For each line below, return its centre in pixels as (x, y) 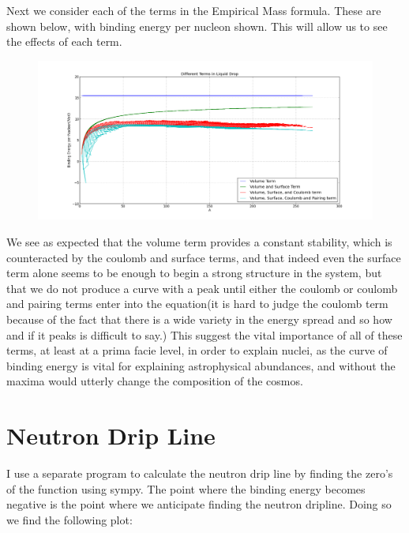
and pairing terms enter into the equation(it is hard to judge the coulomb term (197, 304)
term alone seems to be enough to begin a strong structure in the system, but (194, 273)
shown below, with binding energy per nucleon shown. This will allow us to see (197, 26)
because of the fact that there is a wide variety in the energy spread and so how (199, 319)
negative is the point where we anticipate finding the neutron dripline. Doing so (199, 504)
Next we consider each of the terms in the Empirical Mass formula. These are (194, 10)
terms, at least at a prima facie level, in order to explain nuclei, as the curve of (197, 350)
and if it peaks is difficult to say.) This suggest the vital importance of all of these (204, 334)
